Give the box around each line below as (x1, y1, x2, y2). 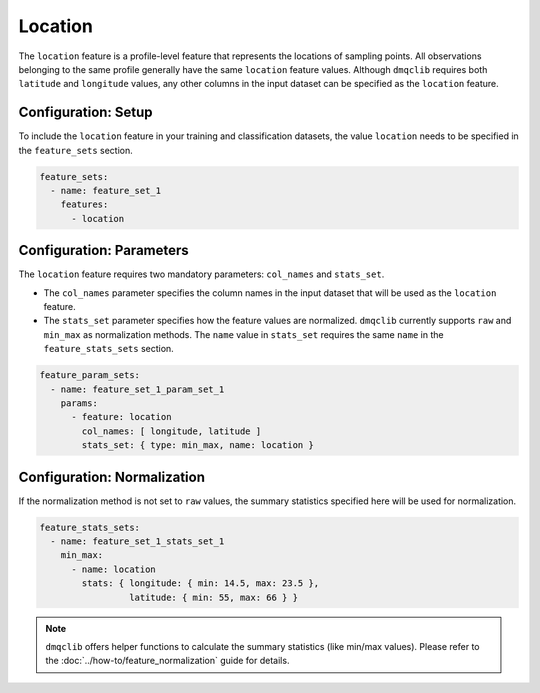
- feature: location (71, 411, 172, 423)
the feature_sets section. (18, 144, 134, 156)
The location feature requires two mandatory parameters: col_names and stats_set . (18, 268, 385, 280)
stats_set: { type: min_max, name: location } (81, 440, 314, 451)
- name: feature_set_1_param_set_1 (50, 383, 225, 395)
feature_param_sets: (39, 370, 140, 381)
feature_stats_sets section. (43, 343, 174, 355)
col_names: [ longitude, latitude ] (81, 425, 262, 437)
